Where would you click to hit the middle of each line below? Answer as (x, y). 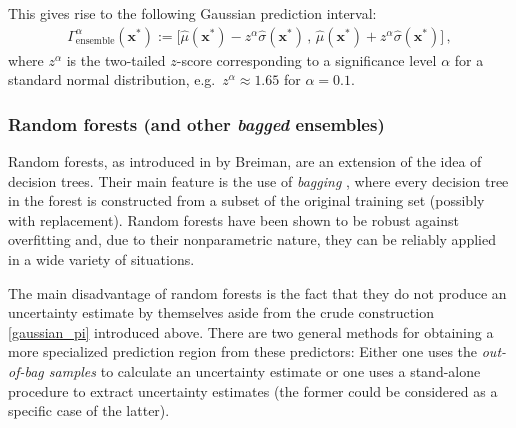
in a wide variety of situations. (101, 259)
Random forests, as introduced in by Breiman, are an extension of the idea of (245, 161)
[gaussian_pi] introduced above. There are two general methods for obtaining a (251, 331)
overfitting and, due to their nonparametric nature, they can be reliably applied (252, 239)
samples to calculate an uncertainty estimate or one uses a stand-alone (264, 370)
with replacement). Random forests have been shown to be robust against (234, 219)
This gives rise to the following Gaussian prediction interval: (192, 13)
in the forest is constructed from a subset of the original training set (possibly (246, 200)
